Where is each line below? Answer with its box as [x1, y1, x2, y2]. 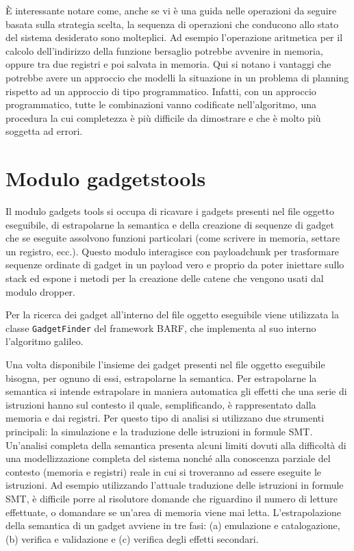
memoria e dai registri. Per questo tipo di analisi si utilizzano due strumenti [5, 411, 325, 425]
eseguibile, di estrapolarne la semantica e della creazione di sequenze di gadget [5, 217, 334, 231]
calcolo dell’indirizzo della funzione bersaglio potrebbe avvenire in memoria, [5, 43, 323, 57]
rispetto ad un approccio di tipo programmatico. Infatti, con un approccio [5, 84, 316, 98]
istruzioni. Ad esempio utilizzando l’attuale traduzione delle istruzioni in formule [5, 478, 344, 492]
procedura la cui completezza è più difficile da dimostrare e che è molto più [5, 110, 321, 125]
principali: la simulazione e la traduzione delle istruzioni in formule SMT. [5, 424, 313, 439]
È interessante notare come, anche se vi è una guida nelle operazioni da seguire [5, 3, 337, 17]
